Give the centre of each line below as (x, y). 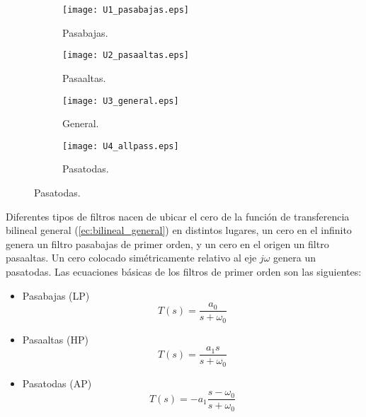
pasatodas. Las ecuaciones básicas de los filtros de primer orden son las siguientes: (184, 271)
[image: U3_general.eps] (121, 101)
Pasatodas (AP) (57, 383)
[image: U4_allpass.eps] (121, 146)
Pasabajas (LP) (56, 295)
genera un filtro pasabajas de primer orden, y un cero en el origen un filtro (167, 243)
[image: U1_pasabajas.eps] (126, 10)
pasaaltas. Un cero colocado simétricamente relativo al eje (131, 258)
